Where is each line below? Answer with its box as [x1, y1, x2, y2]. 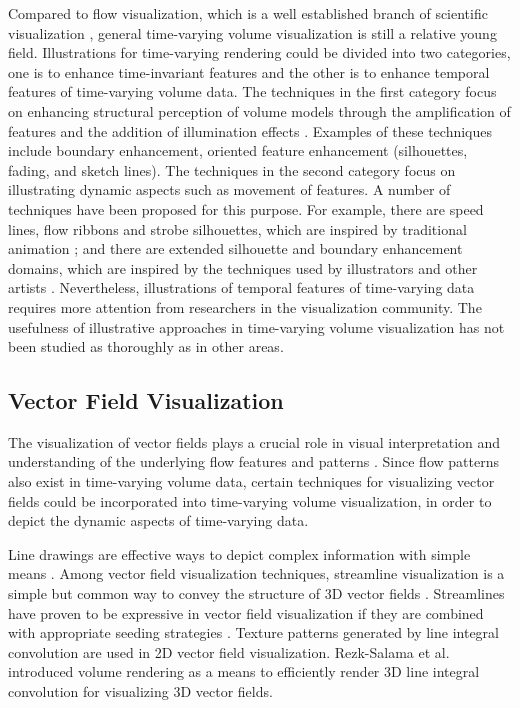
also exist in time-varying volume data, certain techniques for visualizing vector [8, 471, 495, 492]
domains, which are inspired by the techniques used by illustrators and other [8, 257, 478, 278]
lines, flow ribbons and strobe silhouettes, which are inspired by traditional [8, 218, 467, 239]
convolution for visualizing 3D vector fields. [8, 681, 273, 702]
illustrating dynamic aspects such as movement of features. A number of [8, 179, 451, 200]
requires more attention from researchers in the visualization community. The [8, 296, 482, 317]
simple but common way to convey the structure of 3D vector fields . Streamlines [8, 583, 505, 604]
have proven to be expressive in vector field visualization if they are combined [8, 602, 484, 623]
